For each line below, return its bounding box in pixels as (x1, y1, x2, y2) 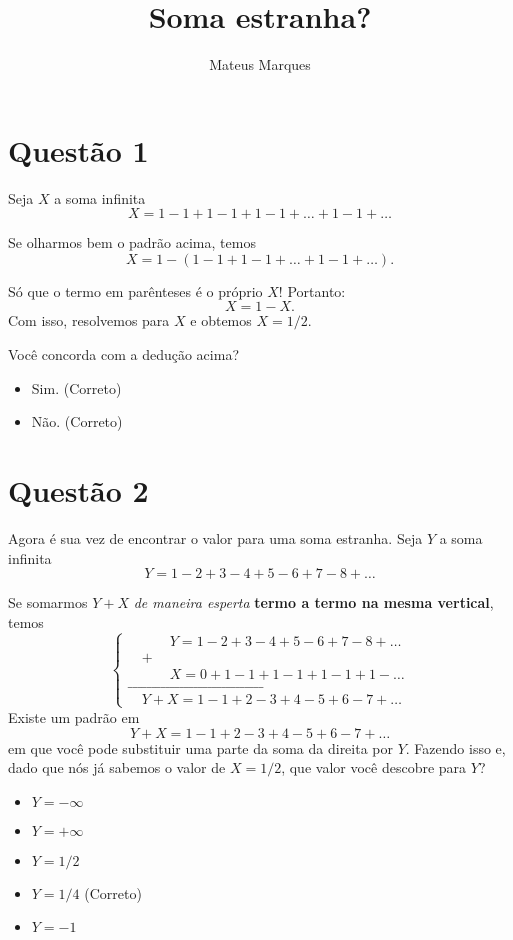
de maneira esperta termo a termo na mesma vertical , (133, 592, 494, 613)
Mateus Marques (209, 54, 311, 75)
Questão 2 (8, 470, 149, 510)
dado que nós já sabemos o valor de (8, 757, 226, 778)
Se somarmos (8, 592, 88, 613)
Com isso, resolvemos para (8, 310, 170, 331)
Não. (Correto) (31, 411, 123, 432)
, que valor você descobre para (281, 757, 467, 778)
